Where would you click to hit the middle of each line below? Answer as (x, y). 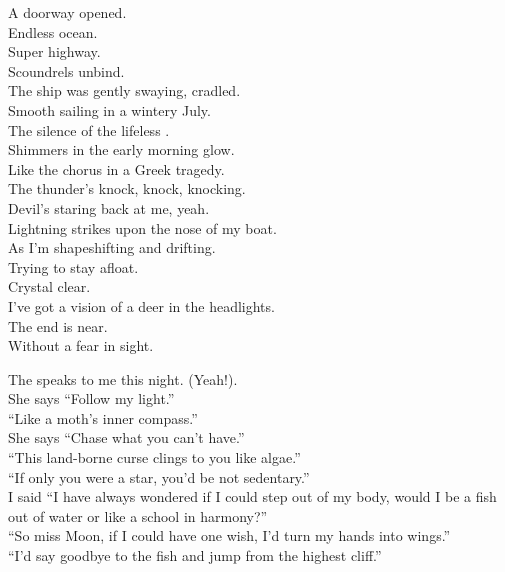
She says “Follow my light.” (91, 398)
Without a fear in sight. (81, 345)
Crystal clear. (49, 286)
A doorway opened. (67, 12)
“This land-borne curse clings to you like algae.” (154, 457)
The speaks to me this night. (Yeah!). (123, 378)
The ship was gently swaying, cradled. (124, 90)
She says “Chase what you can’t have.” (126, 437)
